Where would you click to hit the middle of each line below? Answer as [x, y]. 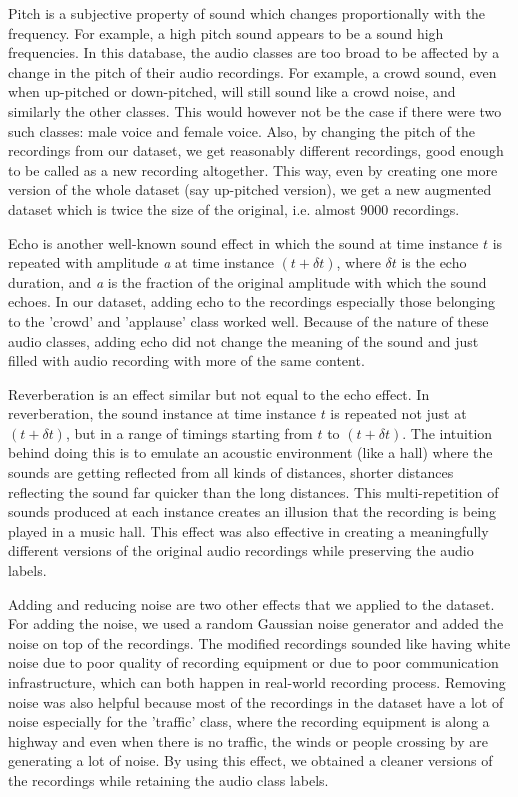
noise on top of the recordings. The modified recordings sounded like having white [259, 642]
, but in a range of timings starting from [189, 432]
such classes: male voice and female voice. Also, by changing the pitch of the [241, 130]
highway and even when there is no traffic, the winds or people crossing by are [248, 740]
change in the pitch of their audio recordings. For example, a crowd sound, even [252, 71]
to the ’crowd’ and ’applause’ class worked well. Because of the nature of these [248, 320]
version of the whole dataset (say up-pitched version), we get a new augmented [250, 189]
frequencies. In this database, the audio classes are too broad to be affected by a [254, 52]
